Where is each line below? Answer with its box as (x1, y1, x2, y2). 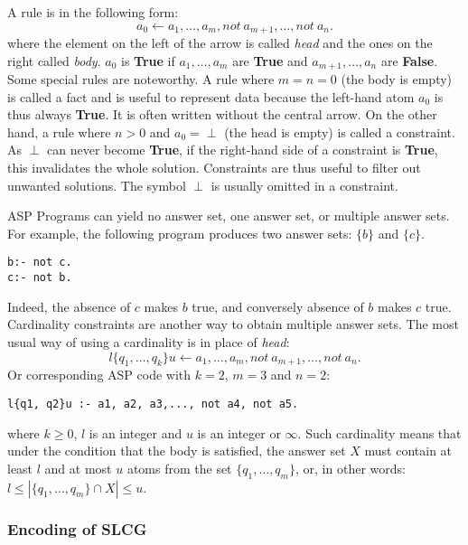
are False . (380, 51, 438, 70)
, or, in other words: (295, 458, 406, 477)
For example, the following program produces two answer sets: (7, 223, 352, 242)
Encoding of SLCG (7, 518, 147, 540)
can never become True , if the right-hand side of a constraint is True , (47, 140, 438, 159)
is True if (120, 51, 175, 70)
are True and (232, 51, 308, 70)
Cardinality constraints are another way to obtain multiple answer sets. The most (7, 315, 459, 334)
